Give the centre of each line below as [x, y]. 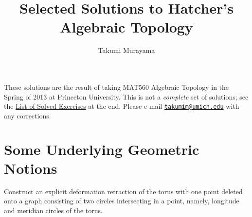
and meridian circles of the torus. [53, 210]
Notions [31, 168]
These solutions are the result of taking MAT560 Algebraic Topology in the [117, 87]
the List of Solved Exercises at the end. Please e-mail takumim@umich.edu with [122, 106]
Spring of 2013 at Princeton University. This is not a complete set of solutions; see [126, 96]
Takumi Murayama [126, 50]
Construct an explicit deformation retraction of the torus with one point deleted [123, 191]
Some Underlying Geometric [102, 149]
